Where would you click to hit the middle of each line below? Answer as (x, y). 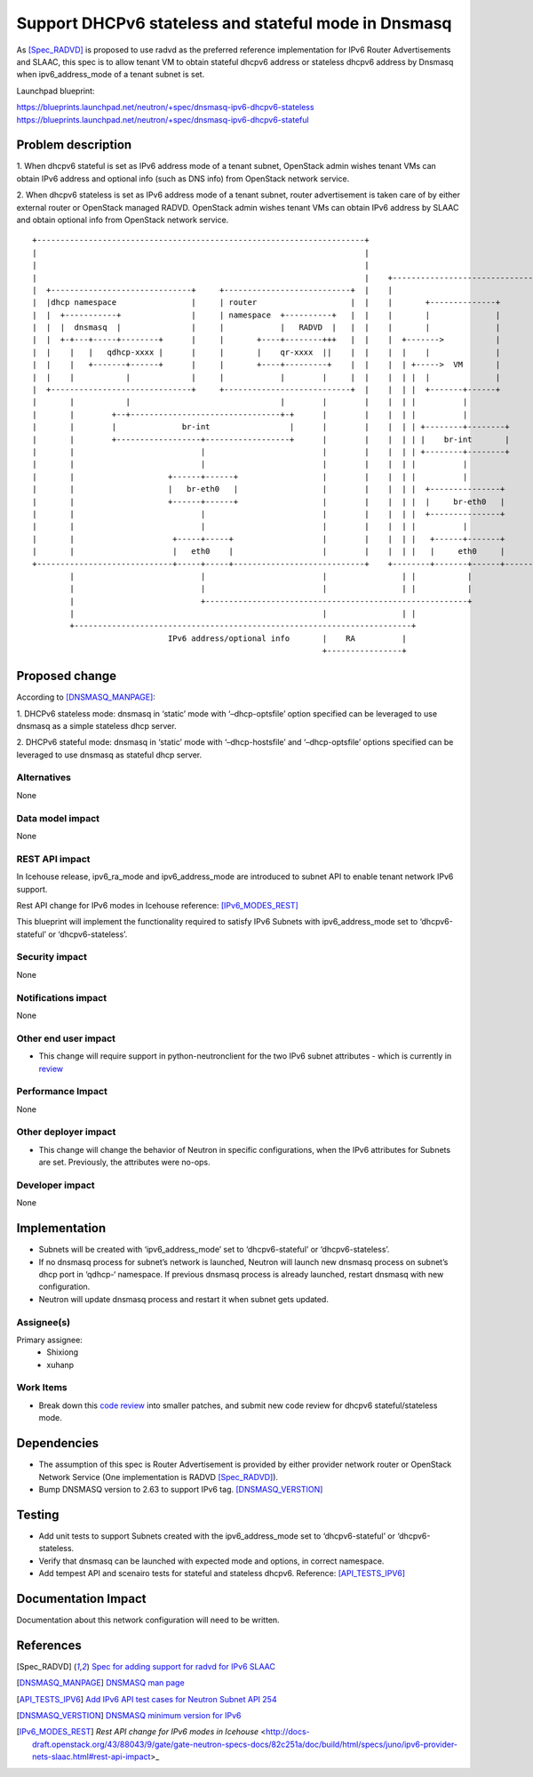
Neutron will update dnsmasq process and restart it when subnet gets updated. (183, 1299)
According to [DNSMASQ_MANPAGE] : (86, 697)
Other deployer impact (66, 1132)
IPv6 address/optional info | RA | (287, 638)
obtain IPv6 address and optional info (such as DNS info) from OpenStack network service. (183, 179)
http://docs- (287, 1732)
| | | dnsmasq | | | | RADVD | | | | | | (266, 328)
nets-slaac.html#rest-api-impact (91, 1757)
